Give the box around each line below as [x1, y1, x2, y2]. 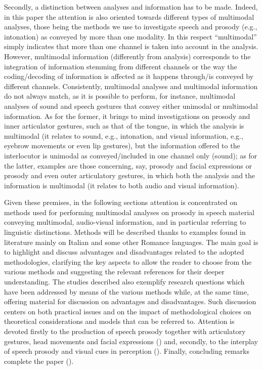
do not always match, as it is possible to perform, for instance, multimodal [4, 91, 236, 101]
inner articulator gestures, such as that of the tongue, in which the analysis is [4, 120, 244, 131]
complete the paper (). [4, 355, 74, 366]
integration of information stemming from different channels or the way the [4, 61, 237, 71]
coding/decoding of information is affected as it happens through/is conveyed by [4, 71, 254, 81]
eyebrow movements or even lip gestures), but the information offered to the [4, 140, 240, 151]
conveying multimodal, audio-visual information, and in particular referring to [4, 217, 246, 227]
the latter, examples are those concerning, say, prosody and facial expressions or [4, 160, 252, 171]
